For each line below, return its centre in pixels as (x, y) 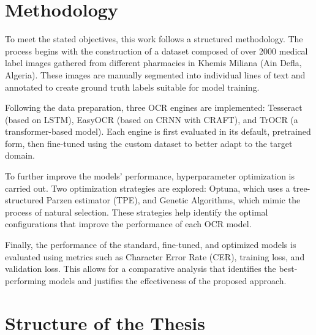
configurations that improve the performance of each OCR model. (128, 224)
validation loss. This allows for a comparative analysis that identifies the (141, 269)
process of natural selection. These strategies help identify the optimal (137, 212)
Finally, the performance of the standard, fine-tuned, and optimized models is (151, 245)
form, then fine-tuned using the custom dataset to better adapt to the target (149, 143)
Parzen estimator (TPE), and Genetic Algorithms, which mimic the (173, 200)
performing (25, 280)
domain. (20, 155)
